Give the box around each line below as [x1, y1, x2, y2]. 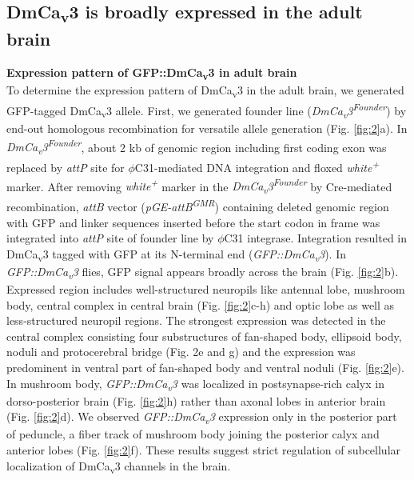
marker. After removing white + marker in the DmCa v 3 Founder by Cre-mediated [6, 175, 392, 196]
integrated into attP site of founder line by [6, 230, 214, 246]
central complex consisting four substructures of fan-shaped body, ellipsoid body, [6, 327, 402, 344]
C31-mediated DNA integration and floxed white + [134, 157, 380, 175]
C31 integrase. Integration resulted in [224, 230, 408, 246]
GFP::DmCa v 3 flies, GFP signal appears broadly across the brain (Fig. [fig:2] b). [6, 262, 399, 282]
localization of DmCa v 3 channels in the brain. [6, 457, 231, 476]
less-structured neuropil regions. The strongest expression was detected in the [6, 312, 386, 329]
